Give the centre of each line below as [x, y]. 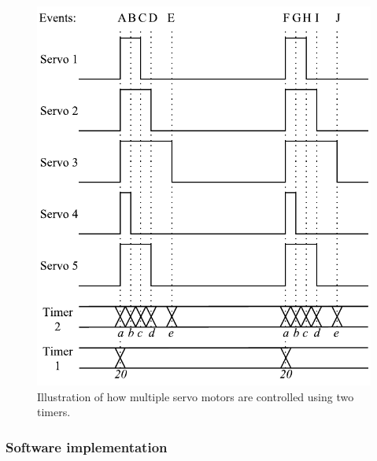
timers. [54, 412]
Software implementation [87, 446]
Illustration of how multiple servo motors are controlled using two [196, 396]
